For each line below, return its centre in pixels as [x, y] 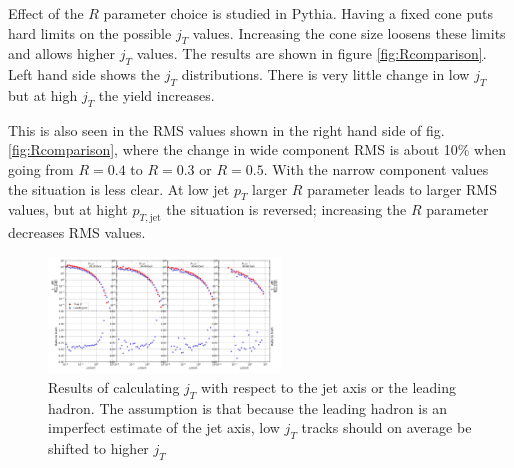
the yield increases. [156, 94]
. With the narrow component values [376, 168]
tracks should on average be [386, 427]
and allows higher [62, 53]
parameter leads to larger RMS [402, 188]
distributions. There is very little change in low [325, 74]
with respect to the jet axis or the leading [328, 386]
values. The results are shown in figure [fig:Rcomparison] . [311, 53]
